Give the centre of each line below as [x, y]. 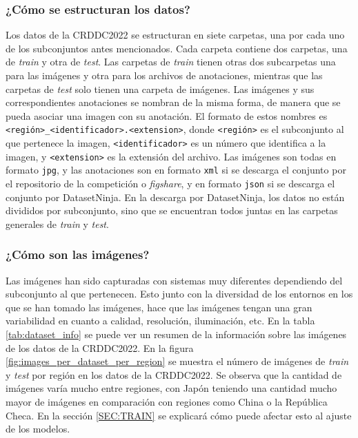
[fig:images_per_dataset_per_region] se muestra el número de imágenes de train [177, 361]
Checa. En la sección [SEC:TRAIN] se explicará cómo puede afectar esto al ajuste [179, 415]
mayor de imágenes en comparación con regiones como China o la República [167, 401]
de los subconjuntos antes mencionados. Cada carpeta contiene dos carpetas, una [177, 48]
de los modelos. [38, 429]
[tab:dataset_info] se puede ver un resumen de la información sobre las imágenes [176, 334]
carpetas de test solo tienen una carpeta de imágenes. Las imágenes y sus [160, 88]
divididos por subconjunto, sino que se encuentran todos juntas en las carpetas [172, 210]
